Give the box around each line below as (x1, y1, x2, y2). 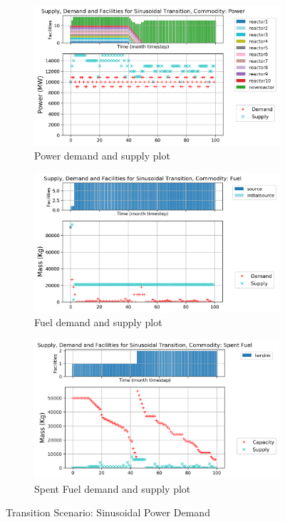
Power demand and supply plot (34, 148, 170, 163)
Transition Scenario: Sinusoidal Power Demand (6, 505, 210, 520)
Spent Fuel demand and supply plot (34, 481, 191, 496)
